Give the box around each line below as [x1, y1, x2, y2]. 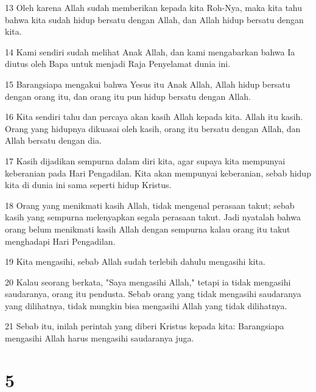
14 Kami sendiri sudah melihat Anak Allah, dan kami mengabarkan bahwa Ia [5, 45, 295, 58]
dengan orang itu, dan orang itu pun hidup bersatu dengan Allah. [5, 89, 251, 102]
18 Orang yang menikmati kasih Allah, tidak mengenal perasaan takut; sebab [5, 198, 295, 211]
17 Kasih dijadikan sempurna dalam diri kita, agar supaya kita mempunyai [5, 154, 286, 167]
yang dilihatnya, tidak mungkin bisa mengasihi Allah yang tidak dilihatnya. [5, 299, 287, 312]
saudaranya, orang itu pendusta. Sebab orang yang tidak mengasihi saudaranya [5, 287, 301, 300]
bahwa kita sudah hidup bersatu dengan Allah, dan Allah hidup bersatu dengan [5, 13, 304, 26]
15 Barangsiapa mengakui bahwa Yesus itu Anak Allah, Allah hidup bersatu [5, 77, 290, 90]
